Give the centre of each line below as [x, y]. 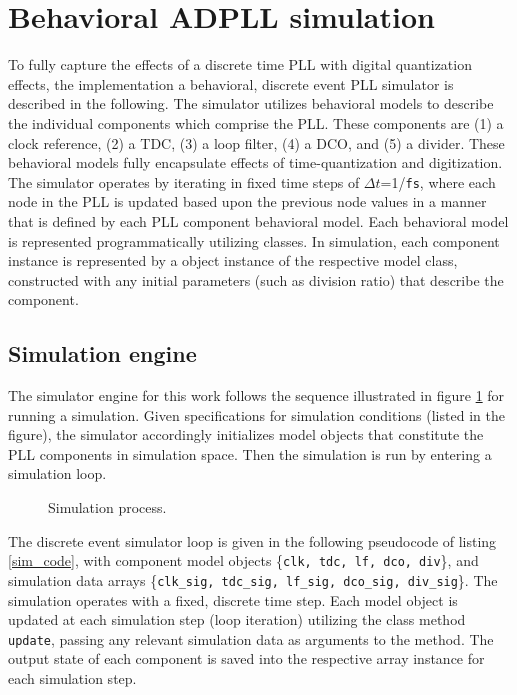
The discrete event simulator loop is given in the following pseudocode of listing [252, 540]
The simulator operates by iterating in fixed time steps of [184, 181]
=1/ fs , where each [438, 181]
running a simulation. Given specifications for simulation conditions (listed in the [256, 414]
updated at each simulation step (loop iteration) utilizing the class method [237, 619]
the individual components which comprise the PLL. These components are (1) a [256, 122]
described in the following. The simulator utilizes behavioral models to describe [251, 103]
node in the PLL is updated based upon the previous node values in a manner [247, 201]
